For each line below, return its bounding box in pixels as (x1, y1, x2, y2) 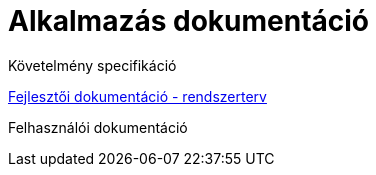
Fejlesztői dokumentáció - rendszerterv (8, 87, 267, 105)
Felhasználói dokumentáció (8, 118, 188, 136)
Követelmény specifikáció (8, 56, 177, 74)
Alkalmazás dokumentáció (8, 4, 370, 38)
